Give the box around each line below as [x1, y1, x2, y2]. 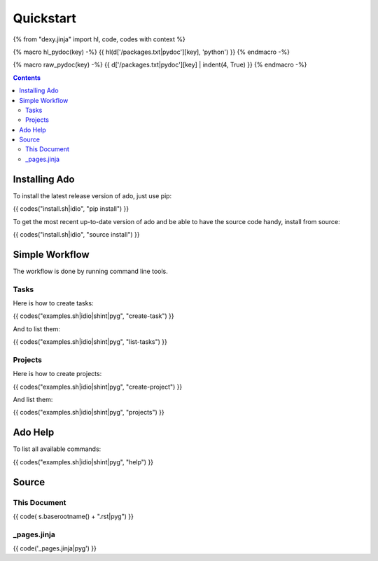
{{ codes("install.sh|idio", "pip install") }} [13, 205, 129, 213]
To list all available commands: [13, 445, 101, 453]
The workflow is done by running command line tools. [13, 267, 168, 275]
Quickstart [13, 11, 77, 26]
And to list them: [13, 324, 61, 333]
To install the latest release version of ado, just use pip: [13, 191, 172, 200]
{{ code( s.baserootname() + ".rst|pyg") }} [13, 512, 134, 520]
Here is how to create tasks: [13, 298, 94, 307]
